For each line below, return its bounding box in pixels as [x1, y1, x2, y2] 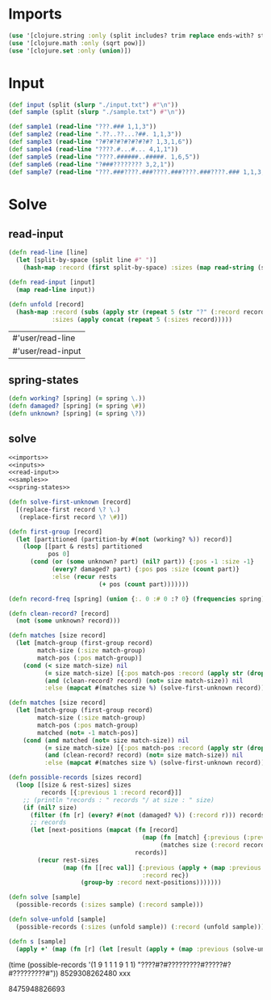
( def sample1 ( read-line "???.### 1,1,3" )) [8, 123, 157, 131]
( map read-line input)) [15, 285, 95, 293]
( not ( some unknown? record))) [15, 617, 121, 625]
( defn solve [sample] [8, 893, 81, 901]
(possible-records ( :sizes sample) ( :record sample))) [15, 901, 204, 909]
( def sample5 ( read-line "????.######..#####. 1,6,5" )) [8, 153, 200, 161]
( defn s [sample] [8, 937, 67, 946]
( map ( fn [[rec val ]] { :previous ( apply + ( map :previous [62, 863, 262, 871]
